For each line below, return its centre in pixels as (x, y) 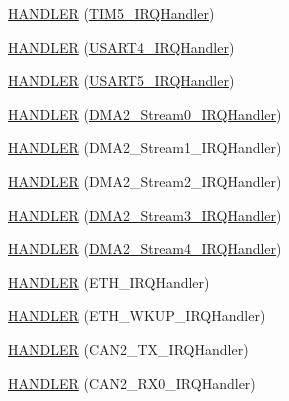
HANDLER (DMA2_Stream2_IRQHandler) (145, 180)
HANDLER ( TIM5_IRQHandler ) (111, 13)
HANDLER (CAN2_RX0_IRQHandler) (132, 382)
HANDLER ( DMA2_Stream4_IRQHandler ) (145, 248)
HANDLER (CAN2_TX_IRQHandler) (128, 348)
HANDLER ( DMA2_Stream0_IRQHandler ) (145, 113)
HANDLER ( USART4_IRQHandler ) (121, 46)
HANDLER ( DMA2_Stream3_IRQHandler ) (145, 214)
